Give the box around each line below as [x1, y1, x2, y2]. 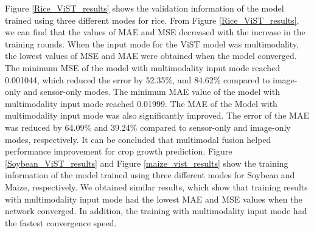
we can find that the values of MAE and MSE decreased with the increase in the [5, 26, 305, 38]
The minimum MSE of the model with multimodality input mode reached [5, 61, 281, 74]
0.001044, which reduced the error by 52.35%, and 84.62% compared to [5, 73, 270, 86]
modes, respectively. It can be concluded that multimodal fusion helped [5, 133, 271, 145]
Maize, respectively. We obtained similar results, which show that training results [5, 180, 308, 193]
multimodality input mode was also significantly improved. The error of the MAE [5, 109, 309, 122]
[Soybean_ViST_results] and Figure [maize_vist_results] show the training [5, 156, 288, 169]
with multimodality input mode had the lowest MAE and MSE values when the [5, 192, 302, 205]
